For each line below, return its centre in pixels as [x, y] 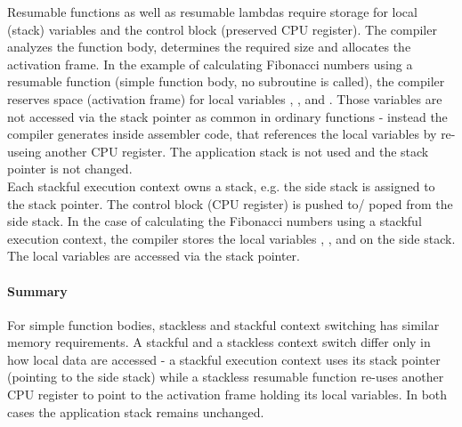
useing [24, 151]
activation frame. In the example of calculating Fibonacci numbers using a [210, 64]
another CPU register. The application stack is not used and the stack [237, 151]
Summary [37, 290]
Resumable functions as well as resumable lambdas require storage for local [212, 12]
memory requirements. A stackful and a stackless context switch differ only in [219, 342]
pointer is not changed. [70, 169]
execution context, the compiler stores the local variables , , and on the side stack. [231, 238]
